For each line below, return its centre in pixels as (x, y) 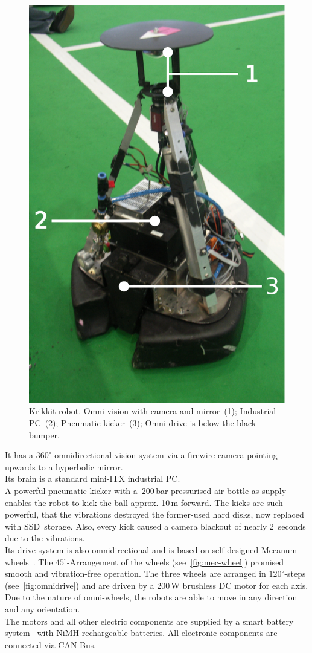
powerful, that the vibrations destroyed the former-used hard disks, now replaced (154, 514)
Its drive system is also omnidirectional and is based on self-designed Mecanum (151, 549)
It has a (19, 455)
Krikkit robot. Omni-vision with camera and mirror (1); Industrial (153, 411)
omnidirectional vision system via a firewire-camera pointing (166, 455)
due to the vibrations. (45, 538)
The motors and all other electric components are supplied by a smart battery (149, 621)
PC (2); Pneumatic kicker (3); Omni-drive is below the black (143, 423)
